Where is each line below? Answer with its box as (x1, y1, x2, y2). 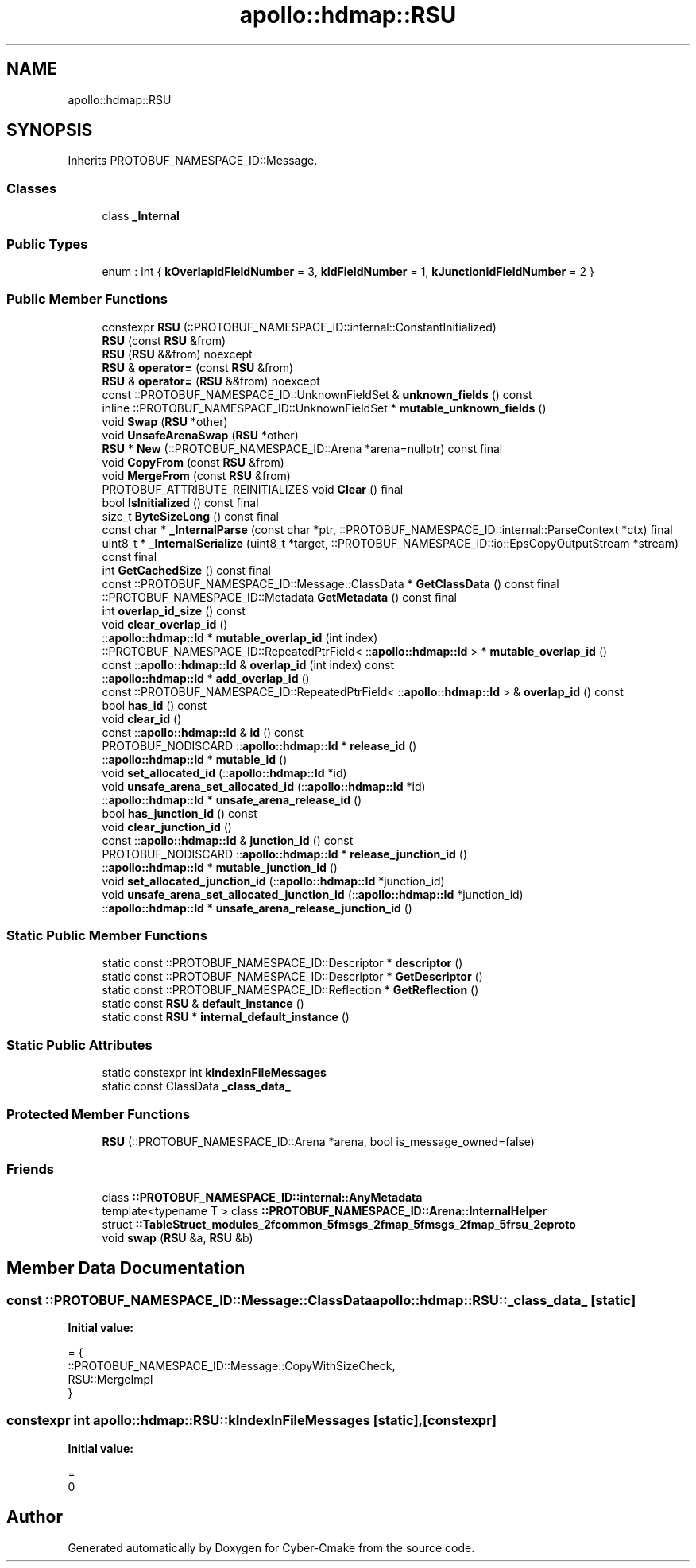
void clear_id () (102, 711, 182, 726)
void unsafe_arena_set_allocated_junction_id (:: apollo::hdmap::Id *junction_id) (102, 887, 524, 901)
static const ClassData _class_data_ (102, 1079, 291, 1094)
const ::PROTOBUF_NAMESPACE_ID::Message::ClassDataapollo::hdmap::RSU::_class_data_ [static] (6, 1291, 636, 1308)
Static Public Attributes (6, 1036, 153, 1053)
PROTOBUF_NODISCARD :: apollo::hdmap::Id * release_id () (102, 738, 417, 753)
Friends (6, 1161, 54, 1178)
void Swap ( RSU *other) (102, 414, 228, 428)
